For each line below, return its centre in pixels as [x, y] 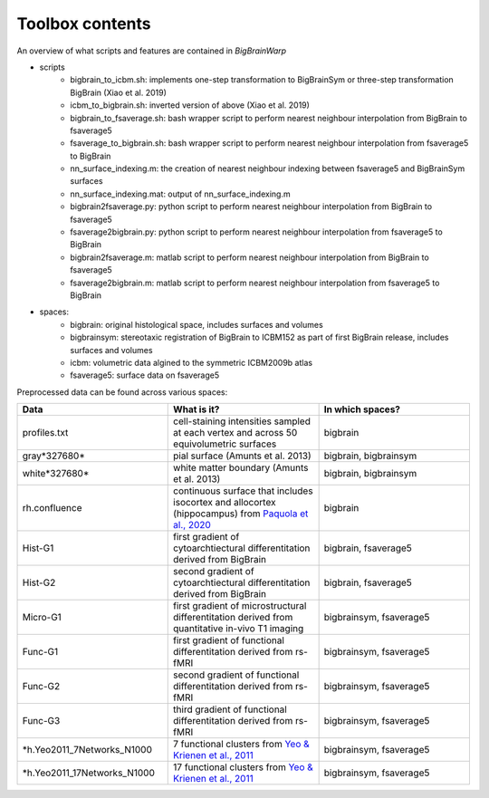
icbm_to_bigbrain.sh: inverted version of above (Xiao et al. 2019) [190, 105]
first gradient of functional [229, 640]
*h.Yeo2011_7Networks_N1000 [87, 750]
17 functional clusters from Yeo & [244, 767]
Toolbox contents [84, 24]
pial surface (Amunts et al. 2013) [242, 456]
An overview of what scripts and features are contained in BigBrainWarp [152, 51]
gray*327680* [54, 456]
